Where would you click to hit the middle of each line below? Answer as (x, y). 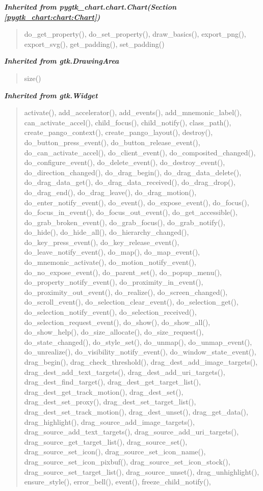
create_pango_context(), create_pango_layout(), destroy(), (119, 132)
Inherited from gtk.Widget (51, 95)
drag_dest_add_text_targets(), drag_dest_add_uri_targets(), (125, 372)
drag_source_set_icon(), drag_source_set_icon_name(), (115, 452)
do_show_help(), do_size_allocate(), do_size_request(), (114, 332)
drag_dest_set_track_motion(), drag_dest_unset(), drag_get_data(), (136, 411)
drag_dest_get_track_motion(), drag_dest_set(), (104, 391)
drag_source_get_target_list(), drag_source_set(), (106, 441)
